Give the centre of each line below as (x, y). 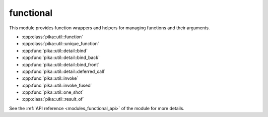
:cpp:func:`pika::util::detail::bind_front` (61, 64)
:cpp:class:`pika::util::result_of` (53, 99)
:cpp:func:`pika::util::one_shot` (53, 92)
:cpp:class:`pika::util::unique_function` (60, 44)
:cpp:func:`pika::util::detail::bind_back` (61, 58)
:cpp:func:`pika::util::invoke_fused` (57, 85)
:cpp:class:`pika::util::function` (52, 37)
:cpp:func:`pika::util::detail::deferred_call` (64, 71)
